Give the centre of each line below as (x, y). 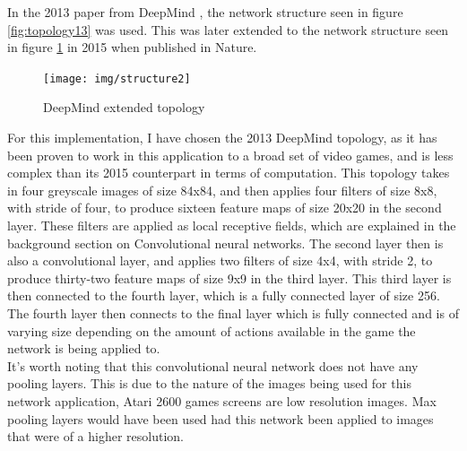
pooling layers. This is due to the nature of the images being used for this (209, 383)
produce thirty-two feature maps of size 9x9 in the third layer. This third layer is (229, 278)
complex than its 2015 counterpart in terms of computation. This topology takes (229, 173)
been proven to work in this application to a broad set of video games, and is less (230, 155)
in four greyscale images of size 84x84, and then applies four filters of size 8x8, (222, 190)
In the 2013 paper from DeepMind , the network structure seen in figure (205, 12)
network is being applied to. (84, 348)
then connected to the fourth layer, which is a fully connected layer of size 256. (224, 295)
